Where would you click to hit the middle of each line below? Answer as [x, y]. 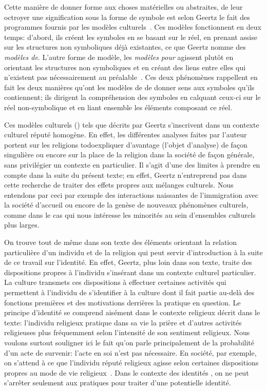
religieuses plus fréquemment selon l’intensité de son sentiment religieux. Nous [127, 332]
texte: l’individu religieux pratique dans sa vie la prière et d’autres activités [123, 322]
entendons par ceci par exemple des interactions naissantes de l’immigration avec [131, 194]
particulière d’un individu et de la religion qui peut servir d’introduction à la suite [133, 252]
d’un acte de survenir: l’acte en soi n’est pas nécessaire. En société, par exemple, [130, 352]
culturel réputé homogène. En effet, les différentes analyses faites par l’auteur [126, 135]
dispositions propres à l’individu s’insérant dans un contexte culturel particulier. [130, 272]
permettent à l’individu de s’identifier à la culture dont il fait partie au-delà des [129, 292]
